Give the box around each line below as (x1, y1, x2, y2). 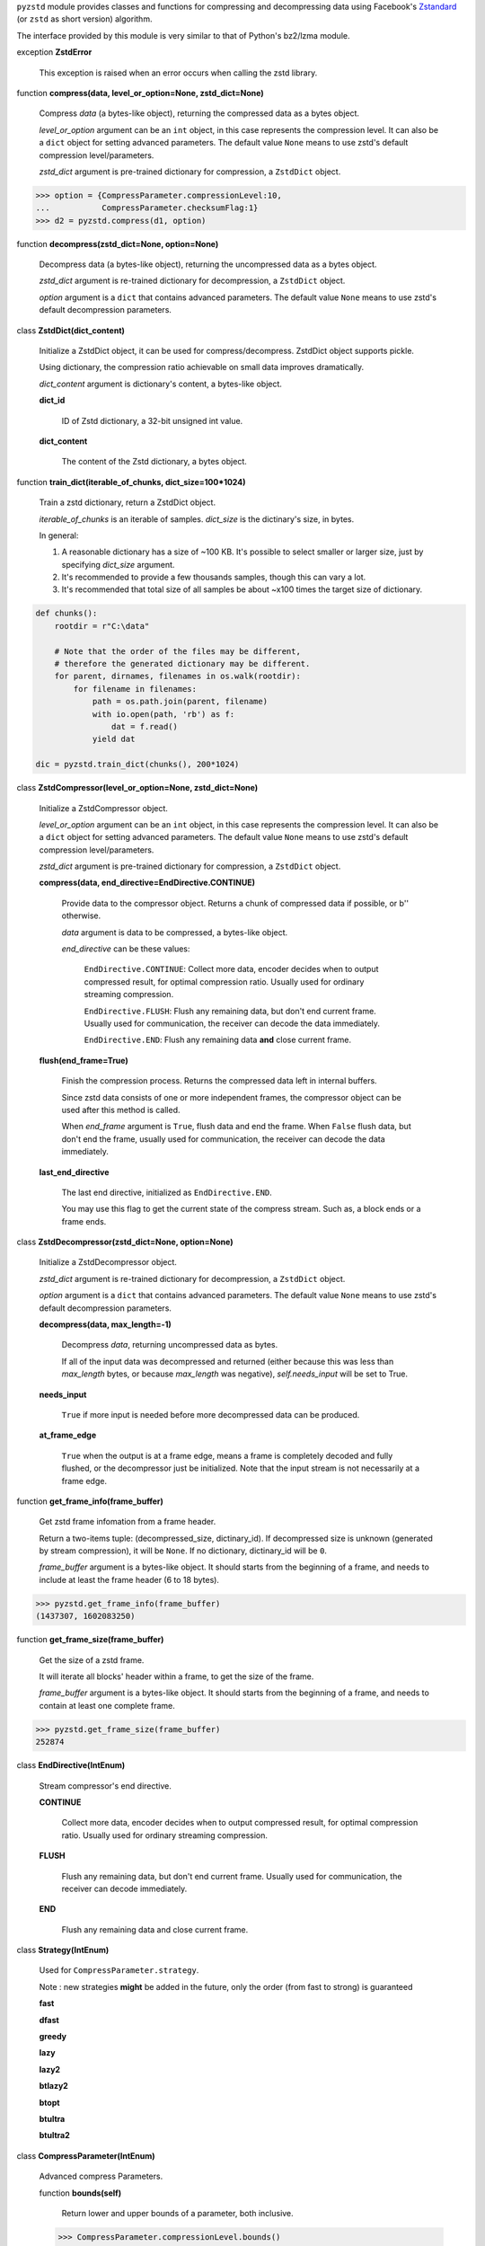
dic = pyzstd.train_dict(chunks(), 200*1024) (35, 759, 240, 770)
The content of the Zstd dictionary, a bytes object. (61, 456, 247, 467)
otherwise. (61, 910, 101, 921)
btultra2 (39, 2130, 71, 2141)
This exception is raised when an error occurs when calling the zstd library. (39, 67, 318, 78)
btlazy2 (39, 2081, 69, 2091)
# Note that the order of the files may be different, (54, 646, 301, 656)
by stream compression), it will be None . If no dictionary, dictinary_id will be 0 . (39, 1545, 328, 1556)
